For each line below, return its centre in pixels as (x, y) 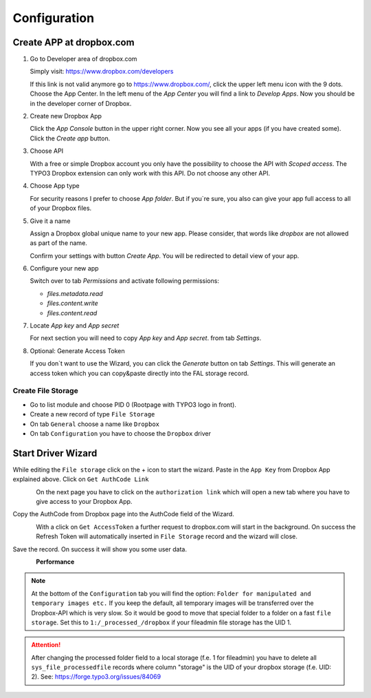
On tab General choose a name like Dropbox (95, 424)
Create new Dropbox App (66, 116)
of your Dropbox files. (61, 208)
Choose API (47, 151)
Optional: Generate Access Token (77, 350)
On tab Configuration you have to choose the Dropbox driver (120, 433)
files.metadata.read (75, 293)
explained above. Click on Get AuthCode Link (81, 479)
